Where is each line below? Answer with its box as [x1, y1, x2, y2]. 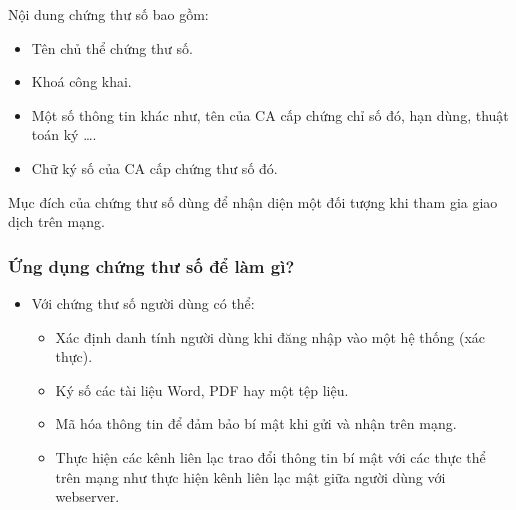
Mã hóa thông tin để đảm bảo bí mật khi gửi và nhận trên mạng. [55, 413, 457, 434]
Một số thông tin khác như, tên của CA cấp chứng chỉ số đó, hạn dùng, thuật [31, 104, 509, 125]
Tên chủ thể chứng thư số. [31, 37, 193, 58]
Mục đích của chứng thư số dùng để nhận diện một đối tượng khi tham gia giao [8, 191, 498, 212]
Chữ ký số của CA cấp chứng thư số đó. [31, 157, 278, 178]
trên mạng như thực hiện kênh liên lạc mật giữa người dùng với [55, 466, 446, 487]
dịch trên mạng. [8, 211, 105, 232]
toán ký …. [31, 124, 97, 145]
